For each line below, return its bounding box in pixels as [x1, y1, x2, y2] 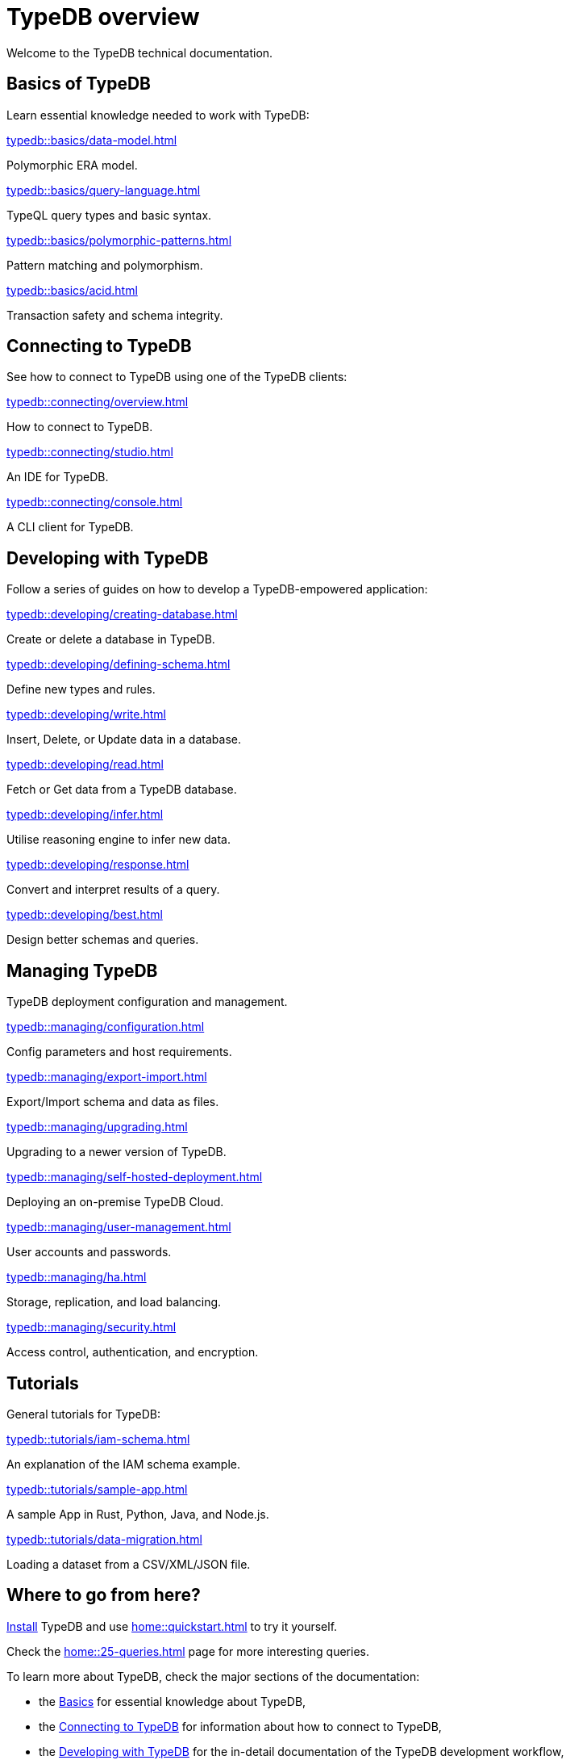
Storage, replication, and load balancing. [6, 1295, 222, 1310]
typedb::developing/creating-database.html [6, 607, 238, 622]
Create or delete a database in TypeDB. [6, 632, 215, 647]
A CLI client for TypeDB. [6, 520, 134, 534]
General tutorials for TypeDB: [6, 1406, 161, 1421]
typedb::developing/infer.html [6, 807, 164, 822]
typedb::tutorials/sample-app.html [6, 1481, 188, 1496]
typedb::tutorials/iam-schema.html [6, 1431, 190, 1446]
